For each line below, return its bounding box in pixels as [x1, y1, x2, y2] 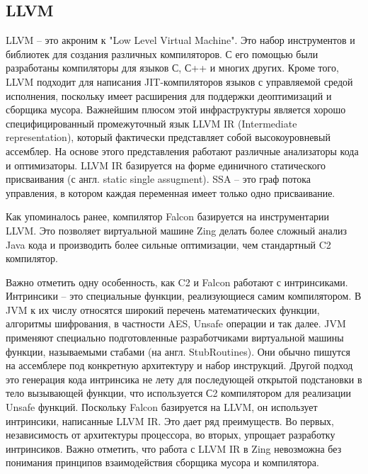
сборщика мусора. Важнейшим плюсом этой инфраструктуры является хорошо [6, 102, 346, 117]
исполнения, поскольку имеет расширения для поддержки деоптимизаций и [6, 88, 332, 103]
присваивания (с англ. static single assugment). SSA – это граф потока [6, 171, 311, 186]
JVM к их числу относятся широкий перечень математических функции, [6, 302, 320, 317]
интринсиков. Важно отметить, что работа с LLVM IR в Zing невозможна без [6, 441, 342, 456]
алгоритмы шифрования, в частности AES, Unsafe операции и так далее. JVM [6, 316, 346, 331]
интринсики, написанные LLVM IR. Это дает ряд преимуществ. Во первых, [6, 413, 334, 428]
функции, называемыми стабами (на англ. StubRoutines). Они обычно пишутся [6, 344, 350, 359]
